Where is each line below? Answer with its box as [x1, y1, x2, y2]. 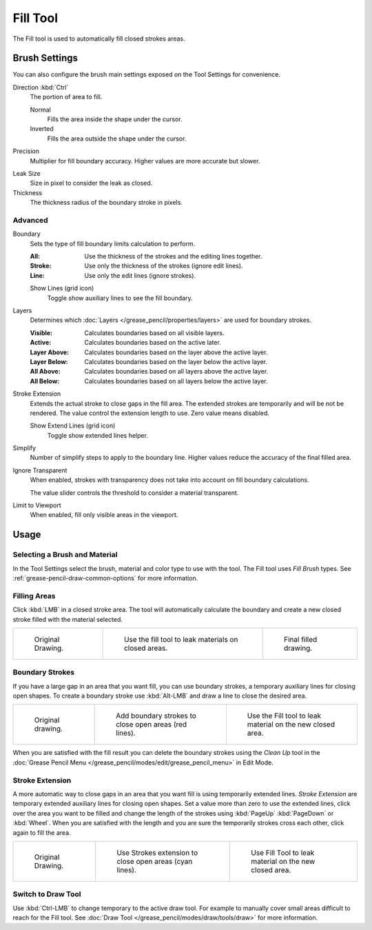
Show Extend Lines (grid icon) [30, 421, 116, 430]
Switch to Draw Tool [12, 889, 81, 899]
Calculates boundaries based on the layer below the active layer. [84, 357, 268, 365]
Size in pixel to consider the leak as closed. [30, 179, 153, 188]
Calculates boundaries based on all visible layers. [84, 328, 225, 337]
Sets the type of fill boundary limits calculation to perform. [30, 239, 196, 247]
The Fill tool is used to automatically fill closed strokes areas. [12, 34, 185, 43]
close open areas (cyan [116, 856, 193, 866]
